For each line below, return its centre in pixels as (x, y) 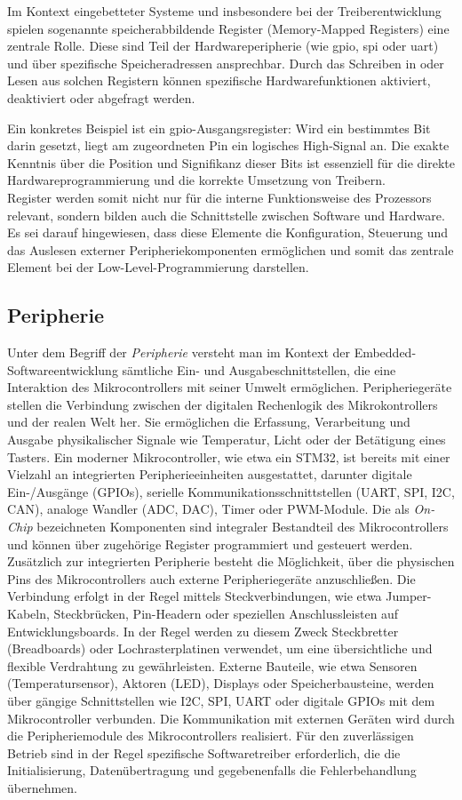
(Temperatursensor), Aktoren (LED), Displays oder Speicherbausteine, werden (221, 683)
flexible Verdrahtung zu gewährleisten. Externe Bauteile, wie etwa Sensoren (212, 665)
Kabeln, (28, 614)
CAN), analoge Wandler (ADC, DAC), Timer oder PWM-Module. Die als (208, 509)
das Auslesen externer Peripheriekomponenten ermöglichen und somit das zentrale (231, 249)
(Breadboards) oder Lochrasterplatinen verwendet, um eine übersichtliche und (220, 648)
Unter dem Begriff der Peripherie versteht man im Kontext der (179, 352)
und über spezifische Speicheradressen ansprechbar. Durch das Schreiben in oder (226, 63)
